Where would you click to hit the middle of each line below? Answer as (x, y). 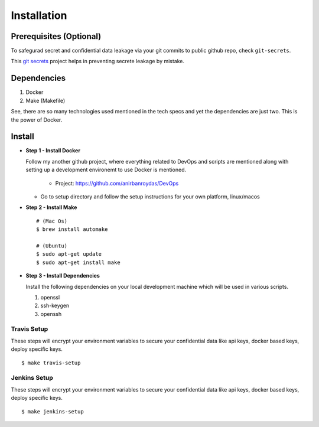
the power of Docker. (37, 120)
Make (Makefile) (45, 100)
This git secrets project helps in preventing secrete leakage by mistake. (98, 61)
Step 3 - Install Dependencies (63, 276)
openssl (50, 297)
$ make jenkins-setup (53, 411)
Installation (39, 15)
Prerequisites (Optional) (56, 36)
